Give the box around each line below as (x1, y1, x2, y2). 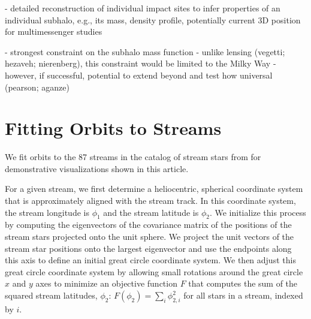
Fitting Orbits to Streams (5, 116, 222, 140)
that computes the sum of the (188, 277, 298, 290)
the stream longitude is (5, 206, 89, 218)
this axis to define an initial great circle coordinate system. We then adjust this (5, 254, 296, 266)
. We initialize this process (209, 206, 306, 218)
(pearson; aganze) (5, 80, 70, 93)
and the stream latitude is (103, 206, 199, 218)
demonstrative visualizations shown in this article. (5, 162, 189, 174)
